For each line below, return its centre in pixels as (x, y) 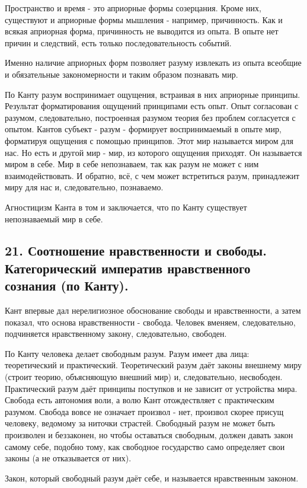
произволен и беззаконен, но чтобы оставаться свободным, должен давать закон (149, 435)
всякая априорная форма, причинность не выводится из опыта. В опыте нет (142, 31)
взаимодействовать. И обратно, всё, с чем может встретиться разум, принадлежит (152, 175)
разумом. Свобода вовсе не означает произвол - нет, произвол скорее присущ (144, 411)
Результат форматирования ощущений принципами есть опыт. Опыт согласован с (152, 106)
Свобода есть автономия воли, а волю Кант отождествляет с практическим (140, 400)
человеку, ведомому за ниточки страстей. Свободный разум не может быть (140, 423)
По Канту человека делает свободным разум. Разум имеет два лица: (127, 353)
